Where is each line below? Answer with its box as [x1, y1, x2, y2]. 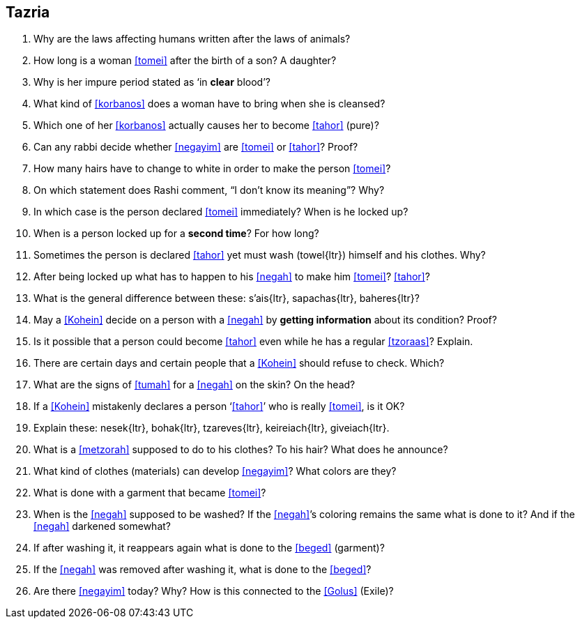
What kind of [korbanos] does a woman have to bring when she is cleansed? [33, 98, 386, 110]
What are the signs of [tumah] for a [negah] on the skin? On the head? [33, 379, 356, 391]
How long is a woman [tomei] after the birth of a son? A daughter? [33, 54, 337, 67]
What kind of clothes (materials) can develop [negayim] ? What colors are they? [33, 465, 397, 478]
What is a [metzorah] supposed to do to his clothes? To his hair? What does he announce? [33, 443, 448, 456]
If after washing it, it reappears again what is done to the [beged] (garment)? [33, 542, 385, 554]
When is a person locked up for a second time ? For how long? [33, 227, 319, 240]
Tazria [6, 3, 50, 21]
